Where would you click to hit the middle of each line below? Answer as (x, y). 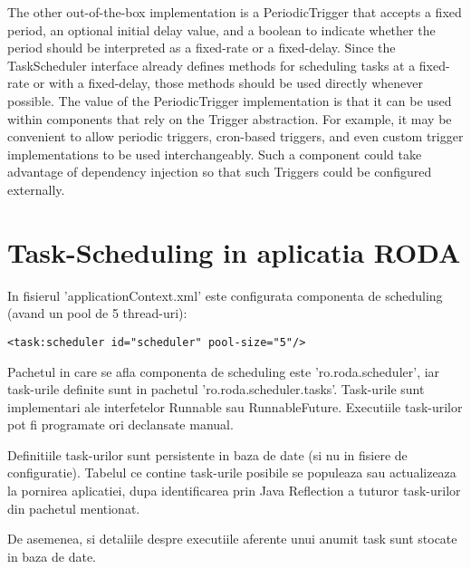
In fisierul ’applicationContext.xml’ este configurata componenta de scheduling (225, 295)
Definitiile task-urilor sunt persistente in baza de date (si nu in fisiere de (207, 454)
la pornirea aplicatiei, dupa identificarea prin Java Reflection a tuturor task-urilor (234, 491)
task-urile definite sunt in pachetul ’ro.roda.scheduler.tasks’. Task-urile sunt (216, 389)
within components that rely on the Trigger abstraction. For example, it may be (230, 118)
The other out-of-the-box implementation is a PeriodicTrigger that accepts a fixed (235, 12)
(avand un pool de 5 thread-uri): (97, 313)
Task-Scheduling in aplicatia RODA (234, 251)
